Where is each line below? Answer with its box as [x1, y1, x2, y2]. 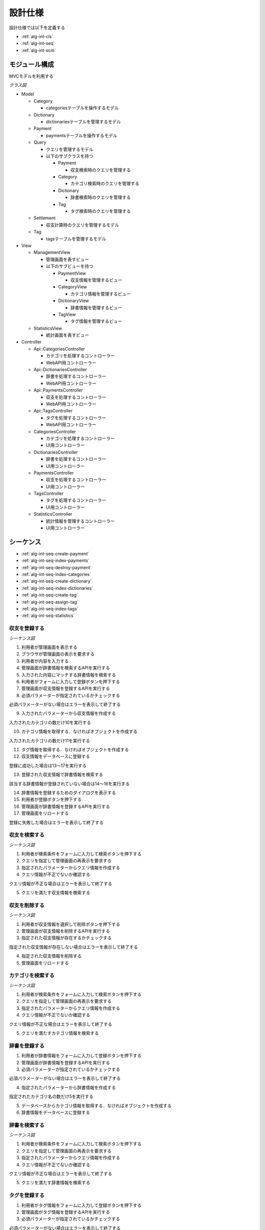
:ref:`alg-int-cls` [21, 33, 53, 39]
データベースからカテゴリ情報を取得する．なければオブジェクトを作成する [21, 1103, 172, 1108]
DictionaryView [58, 298, 89, 304]
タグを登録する [9, 1192, 45, 1199]
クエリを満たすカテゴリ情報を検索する [21, 1030, 99, 1036]
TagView [58, 311, 76, 317]
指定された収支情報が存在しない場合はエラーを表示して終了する [9, 944, 138, 950]
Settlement [33, 215, 56, 221]
